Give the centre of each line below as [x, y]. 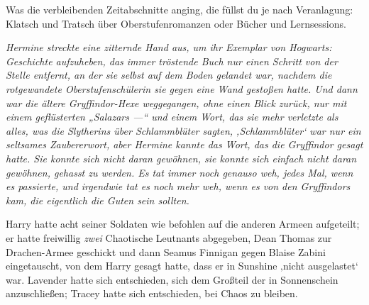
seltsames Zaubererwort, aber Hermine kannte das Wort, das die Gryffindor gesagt [184, 144]
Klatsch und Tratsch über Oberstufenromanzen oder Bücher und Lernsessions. [176, 23]
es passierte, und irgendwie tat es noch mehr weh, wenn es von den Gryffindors [178, 186]
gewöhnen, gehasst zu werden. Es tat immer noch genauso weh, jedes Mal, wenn [180, 172]
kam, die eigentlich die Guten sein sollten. [98, 200]
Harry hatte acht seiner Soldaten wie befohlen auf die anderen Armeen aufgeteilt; [183, 224]
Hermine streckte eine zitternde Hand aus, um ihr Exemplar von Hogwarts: [169, 47]
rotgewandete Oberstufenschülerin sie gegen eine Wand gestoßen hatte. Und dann [182, 88]
